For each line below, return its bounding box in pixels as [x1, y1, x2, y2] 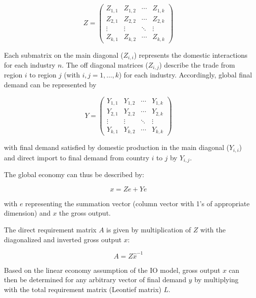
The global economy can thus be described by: [4, 169, 144, 180]
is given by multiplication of [106, 224, 191, 234]
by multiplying [194, 274, 239, 285]
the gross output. [59, 208, 111, 218]
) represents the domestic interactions [133, 49, 248, 60]
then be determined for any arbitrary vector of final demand [4, 274, 186, 285]
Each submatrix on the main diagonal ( [4, 49, 124, 60]
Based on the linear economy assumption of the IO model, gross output [4, 264, 220, 275]
